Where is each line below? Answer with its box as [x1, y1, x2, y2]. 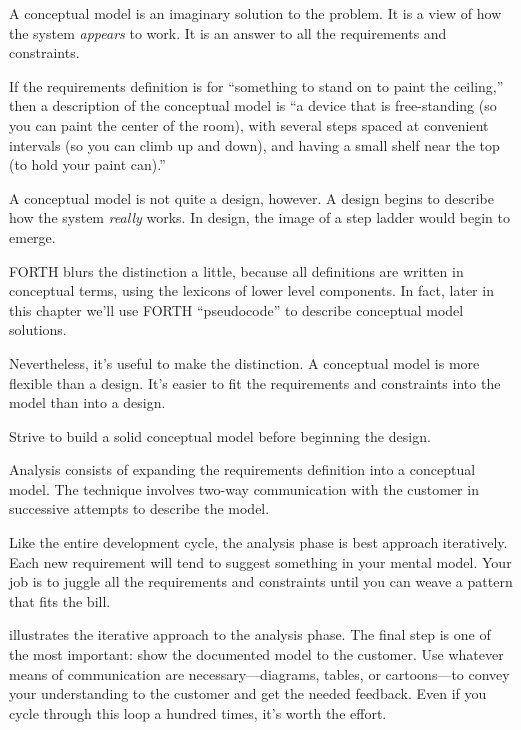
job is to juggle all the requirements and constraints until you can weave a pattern [9, 571, 513, 592]
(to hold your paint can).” [9, 154, 166, 175]
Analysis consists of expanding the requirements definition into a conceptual [9, 459, 476, 480]
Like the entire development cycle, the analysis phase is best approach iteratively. [9, 532, 508, 553]
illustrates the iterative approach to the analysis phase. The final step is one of [9, 624, 491, 645]
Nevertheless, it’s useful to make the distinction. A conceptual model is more [9, 352, 480, 373]
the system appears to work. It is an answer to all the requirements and [9, 22, 447, 43]
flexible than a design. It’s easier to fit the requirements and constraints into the [9, 372, 501, 393]
